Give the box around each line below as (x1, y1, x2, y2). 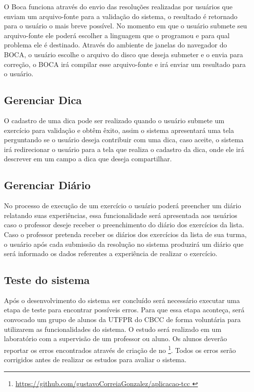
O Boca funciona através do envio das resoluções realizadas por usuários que (4, 1, 233, 11)
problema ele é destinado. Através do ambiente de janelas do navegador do (4, 40, 227, 50)
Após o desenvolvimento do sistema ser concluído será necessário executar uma (4, 295, 240, 305)
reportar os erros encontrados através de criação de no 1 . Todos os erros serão (4, 343, 236, 355)
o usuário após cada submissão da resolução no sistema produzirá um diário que (4, 239, 244, 249)
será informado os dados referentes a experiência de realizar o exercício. (4, 248, 217, 259)
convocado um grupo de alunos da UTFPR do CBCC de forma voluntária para (4, 314, 241, 325)
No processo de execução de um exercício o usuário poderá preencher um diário (4, 200, 241, 211)
